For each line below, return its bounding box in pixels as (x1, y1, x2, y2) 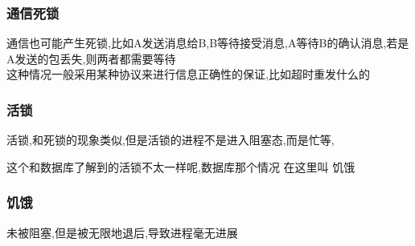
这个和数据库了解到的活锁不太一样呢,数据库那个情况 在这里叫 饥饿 (6, 158, 355, 175)
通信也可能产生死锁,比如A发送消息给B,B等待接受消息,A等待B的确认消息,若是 (6, 34, 409, 51)
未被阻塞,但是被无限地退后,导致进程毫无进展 (6, 224, 238, 240)
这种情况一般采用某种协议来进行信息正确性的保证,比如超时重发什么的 (6, 66, 370, 83)
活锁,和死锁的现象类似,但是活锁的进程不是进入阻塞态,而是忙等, (6, 131, 335, 148)
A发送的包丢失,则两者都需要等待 (6, 50, 176, 67)
